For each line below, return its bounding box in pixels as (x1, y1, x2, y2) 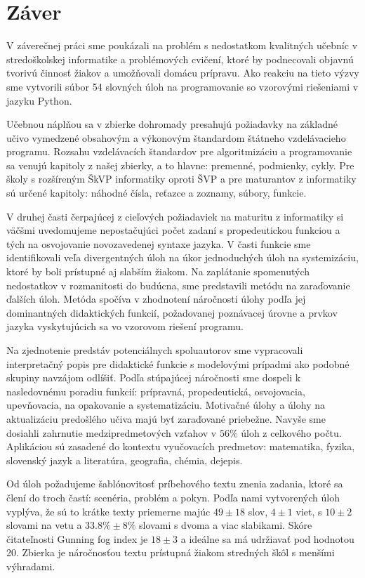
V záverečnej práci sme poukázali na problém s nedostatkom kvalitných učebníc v (6, 38, 358, 53)
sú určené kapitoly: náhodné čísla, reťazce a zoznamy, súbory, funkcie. (6, 185, 307, 200)
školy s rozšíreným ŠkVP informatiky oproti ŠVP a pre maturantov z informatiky (6, 171, 357, 186)
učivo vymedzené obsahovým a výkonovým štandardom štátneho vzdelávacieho (6, 130, 346, 145)
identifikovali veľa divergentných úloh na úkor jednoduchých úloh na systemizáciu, (6, 250, 359, 265)
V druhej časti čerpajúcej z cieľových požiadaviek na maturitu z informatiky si (6, 209, 344, 223)
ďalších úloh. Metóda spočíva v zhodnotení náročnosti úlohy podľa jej (6, 291, 306, 306)
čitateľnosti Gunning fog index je (6, 531, 148, 546)
